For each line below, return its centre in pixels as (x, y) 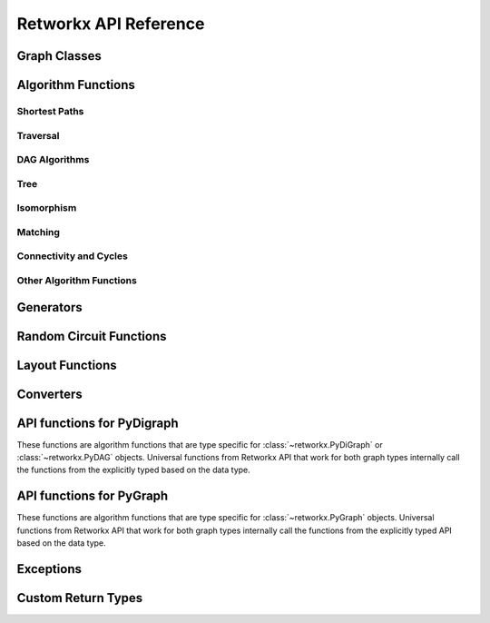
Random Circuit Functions (92, 336)
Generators (49, 307)
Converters (50, 394)
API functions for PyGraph (93, 496)
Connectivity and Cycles (73, 256)
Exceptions (49, 569)
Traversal (38, 135)
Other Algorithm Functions (77, 280)
